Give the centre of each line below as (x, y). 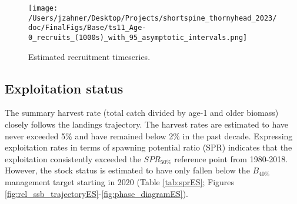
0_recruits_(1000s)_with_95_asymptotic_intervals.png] (138, 37)
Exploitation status (64, 88)
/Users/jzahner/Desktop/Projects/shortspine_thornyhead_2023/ (153, 18)
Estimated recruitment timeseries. (89, 56)
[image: (43, 8)
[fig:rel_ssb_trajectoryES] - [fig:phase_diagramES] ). (96, 193)
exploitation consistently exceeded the (73, 158)
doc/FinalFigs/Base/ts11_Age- (87, 28)
